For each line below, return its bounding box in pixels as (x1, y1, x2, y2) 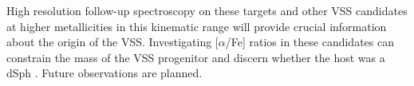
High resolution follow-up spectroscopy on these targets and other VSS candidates (6, 2, 408, 18)
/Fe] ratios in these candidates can (225, 33, 394, 50)
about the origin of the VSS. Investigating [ (6, 33, 219, 50)
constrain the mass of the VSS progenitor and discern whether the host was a (6, 49, 385, 65)
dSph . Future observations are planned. (6, 64, 203, 81)
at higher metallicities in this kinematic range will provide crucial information (6, 18, 387, 34)
